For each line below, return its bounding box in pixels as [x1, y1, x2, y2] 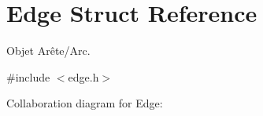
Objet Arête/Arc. [6, 42, 91, 59]
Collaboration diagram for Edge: [6, 95, 163, 111]
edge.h [68, 68, 99, 85]
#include [6, 68, 50, 85]
